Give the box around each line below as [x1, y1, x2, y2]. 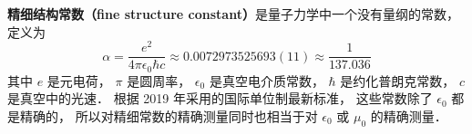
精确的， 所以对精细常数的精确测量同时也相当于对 [19, 106, 318, 125]
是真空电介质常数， [209, 71, 324, 90]
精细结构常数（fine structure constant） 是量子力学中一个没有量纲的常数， [7, 5, 459, 23]
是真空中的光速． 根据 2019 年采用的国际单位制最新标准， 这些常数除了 [7, 89, 433, 108]
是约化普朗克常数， [340, 71, 456, 90]
